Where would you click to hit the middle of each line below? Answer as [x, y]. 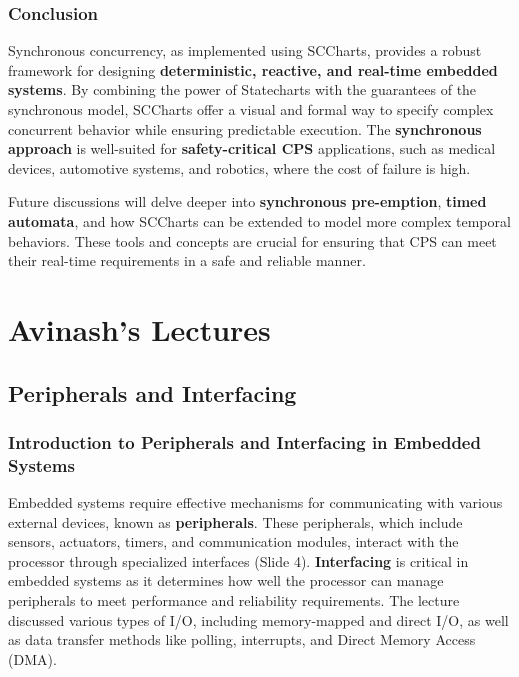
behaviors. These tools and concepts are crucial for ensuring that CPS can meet [252, 240]
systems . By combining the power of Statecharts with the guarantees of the [242, 89]
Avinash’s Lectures [139, 328]
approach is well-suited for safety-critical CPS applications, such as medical [252, 148]
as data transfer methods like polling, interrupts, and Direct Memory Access [242, 639]
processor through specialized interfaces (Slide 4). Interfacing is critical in [238, 560]
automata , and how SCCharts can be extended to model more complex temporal [259, 220]
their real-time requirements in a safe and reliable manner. [187, 260]
